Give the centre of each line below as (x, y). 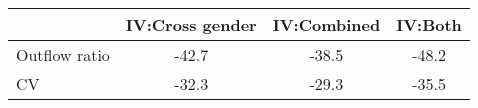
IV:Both (429, 24)
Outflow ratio (63, 54)
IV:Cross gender (191, 24)
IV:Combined (326, 24)
